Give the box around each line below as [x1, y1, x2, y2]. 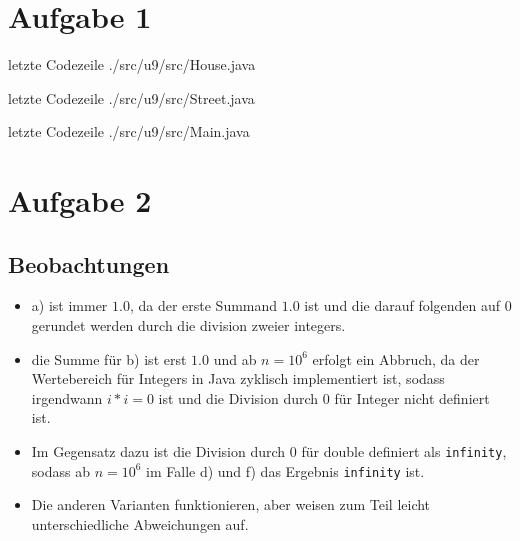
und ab [213, 348, 257, 369]
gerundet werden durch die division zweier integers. [31, 315, 346, 336]
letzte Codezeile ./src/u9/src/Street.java [8, 87, 255, 108]
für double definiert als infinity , [301, 441, 507, 462]
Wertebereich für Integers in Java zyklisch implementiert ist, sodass [31, 368, 445, 389]
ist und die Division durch [158, 387, 319, 408]
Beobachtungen [8, 248, 170, 279]
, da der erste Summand [129, 295, 278, 316]
